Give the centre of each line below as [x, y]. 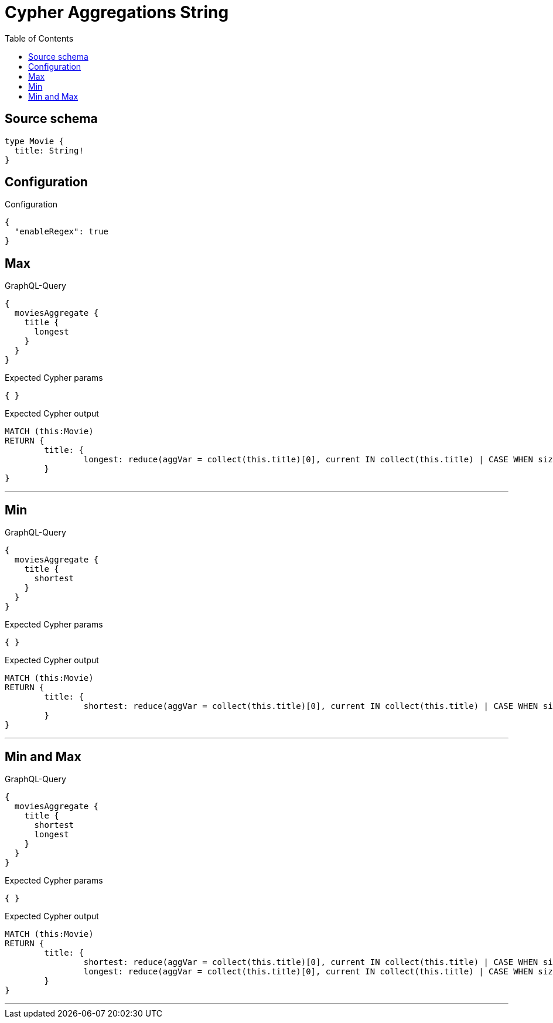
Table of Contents [39, 38]
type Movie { [35, 141]
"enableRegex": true [62, 232]
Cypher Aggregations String [117, 12]
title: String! [49, 150]
